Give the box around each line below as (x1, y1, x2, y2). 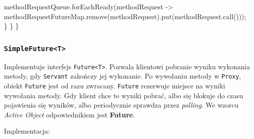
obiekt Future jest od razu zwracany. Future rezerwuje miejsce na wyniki (4, 80, 226, 90)
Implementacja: (4, 126, 50, 136)
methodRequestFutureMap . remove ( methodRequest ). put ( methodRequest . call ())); (4, 11, 246, 21)
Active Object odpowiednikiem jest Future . (4, 109, 135, 119)
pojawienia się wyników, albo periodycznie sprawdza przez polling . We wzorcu (4, 100, 239, 110)
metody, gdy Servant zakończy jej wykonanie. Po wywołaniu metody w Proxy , (4, 71, 241, 81)
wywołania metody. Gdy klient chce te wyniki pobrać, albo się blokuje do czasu (4, 90, 243, 100)
